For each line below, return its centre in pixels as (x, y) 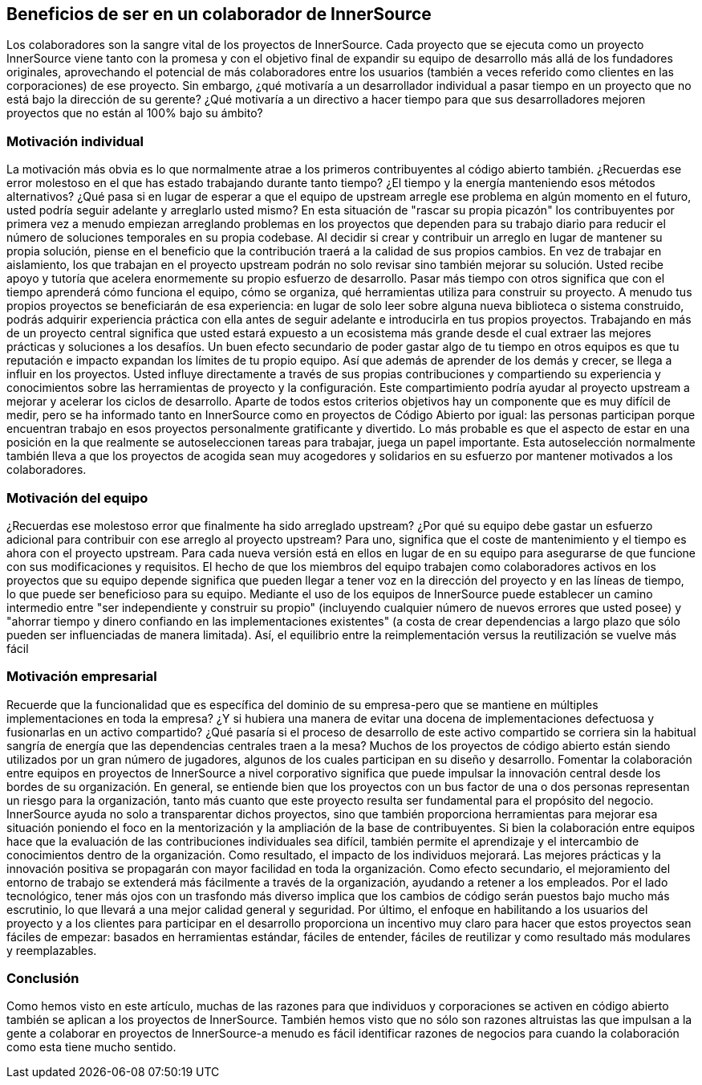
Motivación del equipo (77, 498)
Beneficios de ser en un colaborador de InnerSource (219, 14)
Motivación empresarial (82, 677)
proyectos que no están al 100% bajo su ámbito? (135, 113)
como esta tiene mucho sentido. (91, 1047)
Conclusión (43, 979)
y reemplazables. (52, 950)
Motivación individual (75, 141)
